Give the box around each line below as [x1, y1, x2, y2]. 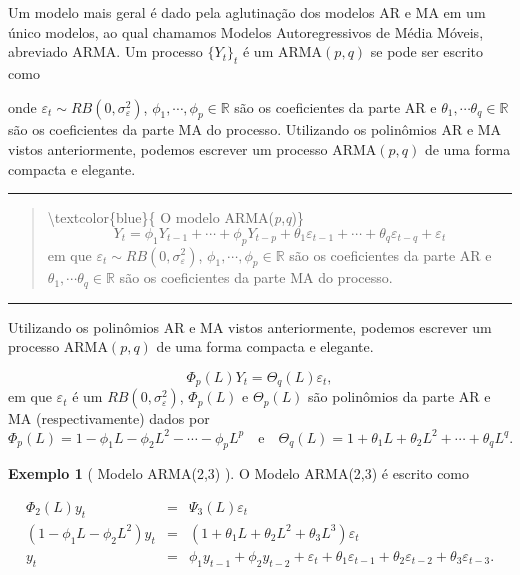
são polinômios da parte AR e [308, 386, 491, 407]
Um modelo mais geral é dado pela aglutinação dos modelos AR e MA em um [8, 2, 486, 22]
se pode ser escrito [370, 41, 484, 62]
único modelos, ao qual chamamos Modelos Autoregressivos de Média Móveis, [8, 21, 484, 42]
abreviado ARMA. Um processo [8, 41, 203, 62]
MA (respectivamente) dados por [8, 408, 210, 429]
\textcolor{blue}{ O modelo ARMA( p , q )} [47, 207, 304, 228]
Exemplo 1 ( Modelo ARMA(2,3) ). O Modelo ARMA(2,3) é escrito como [8, 463, 470, 484]
